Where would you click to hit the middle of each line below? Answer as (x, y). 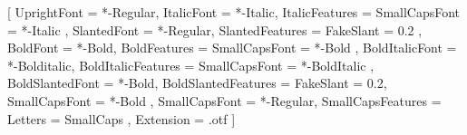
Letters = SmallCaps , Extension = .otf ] (122, 118)
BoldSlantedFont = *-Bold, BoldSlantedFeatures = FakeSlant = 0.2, (197, 83)
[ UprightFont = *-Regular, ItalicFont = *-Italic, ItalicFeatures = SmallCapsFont (234, 12)
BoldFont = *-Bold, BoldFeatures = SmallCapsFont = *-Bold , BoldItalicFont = (232, 48)
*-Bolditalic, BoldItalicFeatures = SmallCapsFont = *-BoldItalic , (191, 65)
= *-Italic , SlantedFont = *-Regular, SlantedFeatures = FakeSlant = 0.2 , (215, 29)
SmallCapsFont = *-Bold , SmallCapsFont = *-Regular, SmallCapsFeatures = (224, 100)
